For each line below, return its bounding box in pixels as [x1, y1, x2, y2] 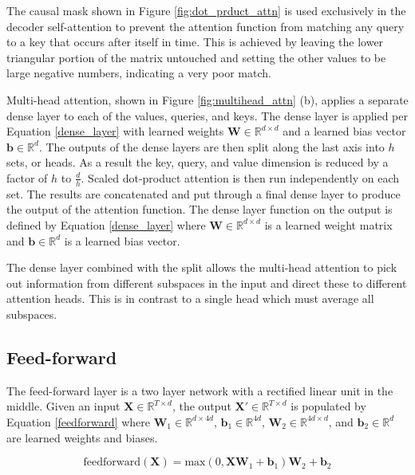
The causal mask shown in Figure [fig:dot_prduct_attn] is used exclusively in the [6, 2, 406, 18]
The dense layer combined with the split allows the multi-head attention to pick [6, 259, 397, 276]
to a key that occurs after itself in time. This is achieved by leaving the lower [6, 33, 384, 50]
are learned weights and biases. [6, 429, 158, 446]
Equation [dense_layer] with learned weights [6, 123, 224, 139]
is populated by [290, 398, 366, 414]
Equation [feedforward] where [6, 413, 151, 430]
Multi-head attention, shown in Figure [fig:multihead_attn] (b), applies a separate [6, 91, 409, 108]
